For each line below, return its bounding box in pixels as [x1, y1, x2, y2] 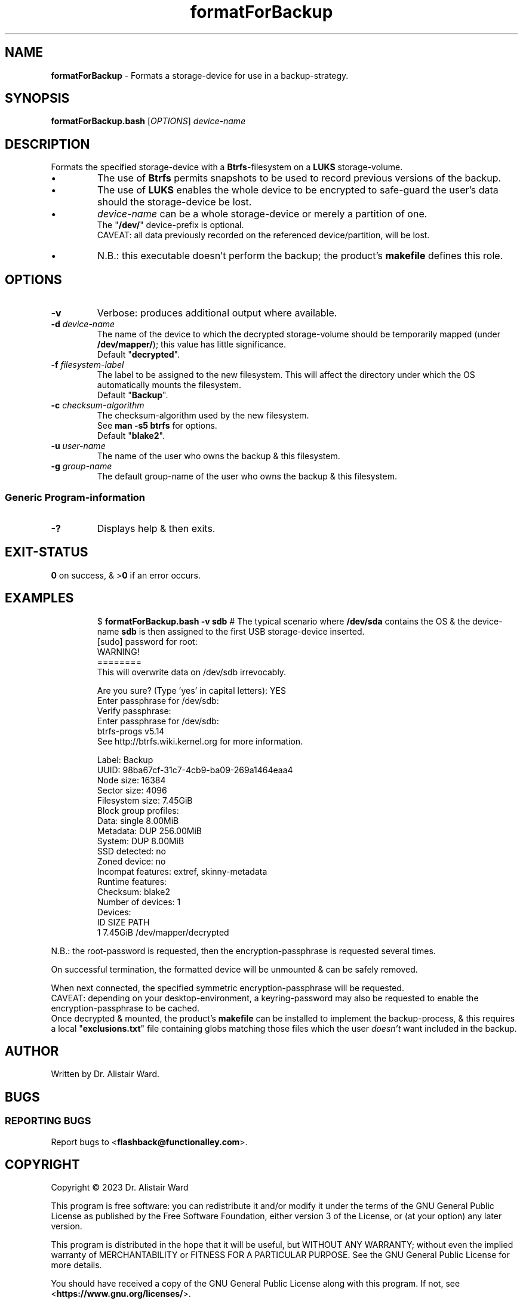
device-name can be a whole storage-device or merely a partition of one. [97, 208, 427, 220]
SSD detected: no [97, 845, 166, 856]
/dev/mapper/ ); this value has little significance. [97, 339, 287, 350]
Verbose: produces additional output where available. [97, 307, 337, 319]
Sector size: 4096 [97, 785, 167, 795]
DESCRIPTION [5, 136, 90, 152]
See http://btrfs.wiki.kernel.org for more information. [97, 736, 303, 746]
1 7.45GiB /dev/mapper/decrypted [97, 927, 229, 937]
